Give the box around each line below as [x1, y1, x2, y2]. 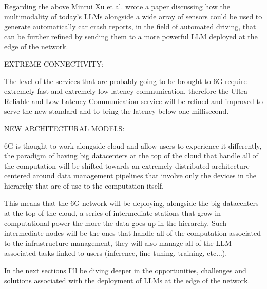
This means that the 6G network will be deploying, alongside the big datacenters [4, 197, 259, 208]
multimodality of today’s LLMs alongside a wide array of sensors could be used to [4, 11, 262, 22]
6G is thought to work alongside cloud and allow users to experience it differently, [4, 140, 262, 151]
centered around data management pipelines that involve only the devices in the [4, 170, 257, 181]
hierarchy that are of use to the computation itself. [4, 180, 164, 191]
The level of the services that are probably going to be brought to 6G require [4, 75, 247, 86]
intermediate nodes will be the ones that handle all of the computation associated [4, 228, 261, 238]
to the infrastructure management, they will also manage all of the [4, 237, 214, 248]
